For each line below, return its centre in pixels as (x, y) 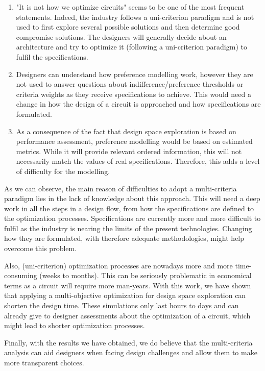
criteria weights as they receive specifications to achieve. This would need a (134, 94)
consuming (21, 275)
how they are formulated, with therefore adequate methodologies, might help (124, 238)
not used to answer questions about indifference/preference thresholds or (130, 84)
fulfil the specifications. (52, 56)
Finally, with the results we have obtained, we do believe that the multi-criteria (128, 342)
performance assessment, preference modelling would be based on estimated (134, 141)
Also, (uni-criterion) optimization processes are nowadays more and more (118, 265)
